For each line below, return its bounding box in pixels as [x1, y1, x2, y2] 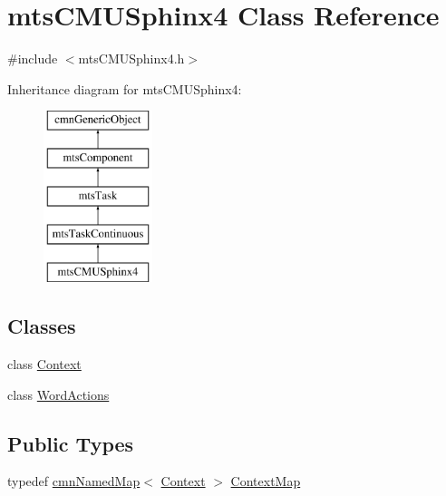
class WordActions [7, 384, 110, 404]
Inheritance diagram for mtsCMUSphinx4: [7, 79, 242, 98]
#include [7, 49, 58, 68]
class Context [7, 355, 82, 374]
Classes [7, 312, 76, 340]
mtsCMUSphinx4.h [78, 49, 185, 68]
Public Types [7, 429, 134, 457]
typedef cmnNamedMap [7, 472, 141, 491]
